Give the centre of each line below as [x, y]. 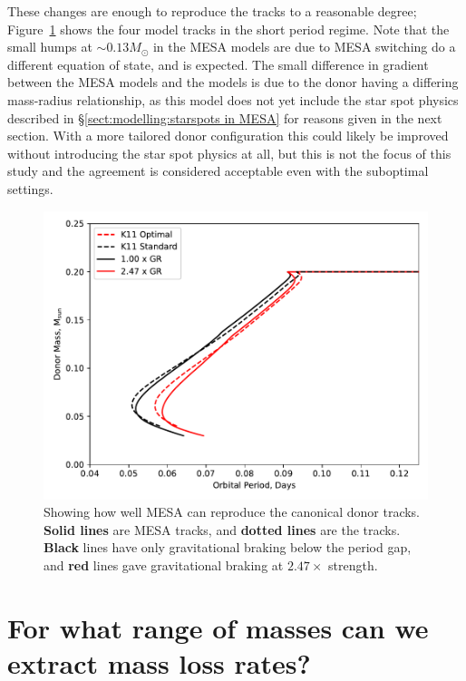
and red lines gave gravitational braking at [164, 564]
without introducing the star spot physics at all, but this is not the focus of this [229, 153]
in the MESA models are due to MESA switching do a [304, 47]
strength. [353, 564]
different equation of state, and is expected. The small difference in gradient [218, 64]
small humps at [50, 47]
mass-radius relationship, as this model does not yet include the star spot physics [233, 99]
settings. [30, 188]
